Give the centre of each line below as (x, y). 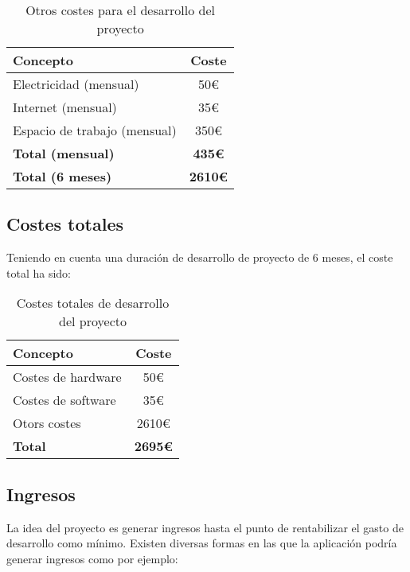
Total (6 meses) (62, 176)
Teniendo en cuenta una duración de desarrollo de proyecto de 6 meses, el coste (200, 257)
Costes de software (64, 400)
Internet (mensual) (65, 107)
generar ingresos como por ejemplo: (92, 558)
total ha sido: (39, 272)
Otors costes (47, 423)
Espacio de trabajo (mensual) (95, 130)
